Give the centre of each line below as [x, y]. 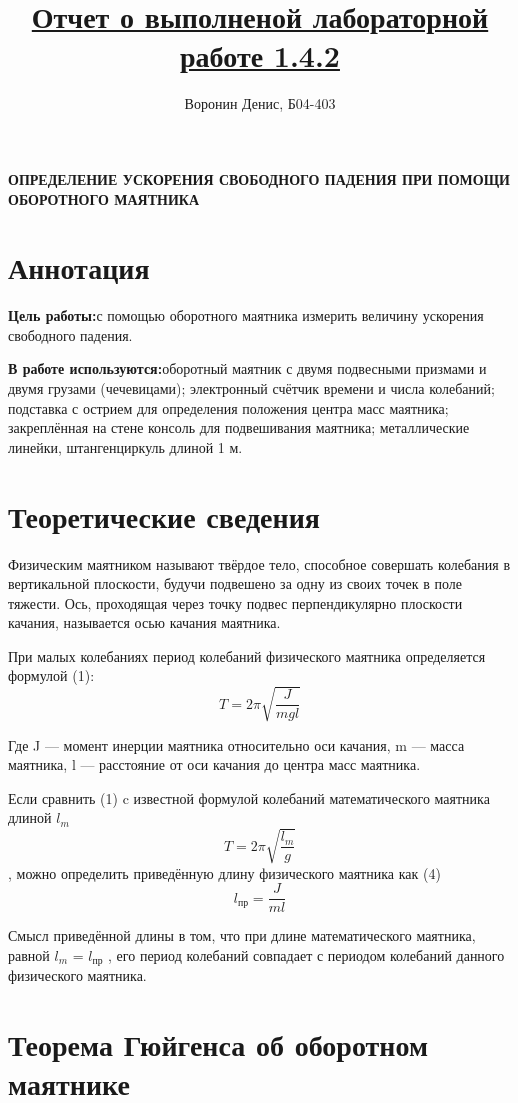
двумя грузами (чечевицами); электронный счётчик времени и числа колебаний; [251, 388]
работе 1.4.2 [260, 55]
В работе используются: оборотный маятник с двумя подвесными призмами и [247, 368]
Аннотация [79, 267]
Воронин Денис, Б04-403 [260, 103]
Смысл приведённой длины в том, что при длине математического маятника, [242, 935]
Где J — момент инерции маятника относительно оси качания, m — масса [236, 744]
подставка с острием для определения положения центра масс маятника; [228, 407]
